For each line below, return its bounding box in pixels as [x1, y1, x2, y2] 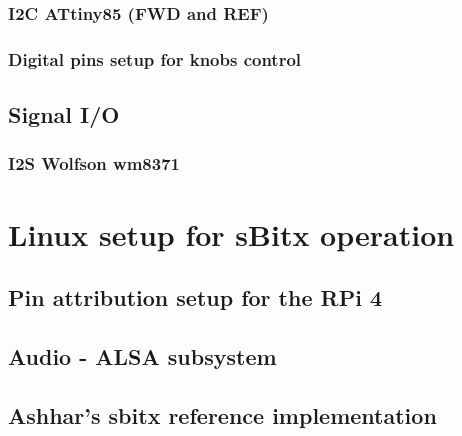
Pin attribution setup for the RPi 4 [8, 282, 382, 313]
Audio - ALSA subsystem [8, 340, 277, 371]
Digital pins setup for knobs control [8, 46, 302, 71]
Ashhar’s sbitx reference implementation [8, 399, 437, 430]
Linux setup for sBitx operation [8, 213, 455, 254]
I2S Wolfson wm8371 [8, 151, 180, 176]
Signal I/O [8, 99, 120, 130]
